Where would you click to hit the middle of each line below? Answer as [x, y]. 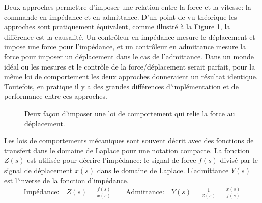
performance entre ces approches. [56, 96]
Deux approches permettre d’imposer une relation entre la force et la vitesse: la [128, 7]
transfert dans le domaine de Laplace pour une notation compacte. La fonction [127, 150]
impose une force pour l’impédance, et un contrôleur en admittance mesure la [125, 46]
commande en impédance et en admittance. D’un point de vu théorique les [121, 16]
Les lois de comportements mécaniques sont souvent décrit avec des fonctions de [129, 140]
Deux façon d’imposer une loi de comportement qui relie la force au [130, 113]
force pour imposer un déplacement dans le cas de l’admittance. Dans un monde [129, 56]
